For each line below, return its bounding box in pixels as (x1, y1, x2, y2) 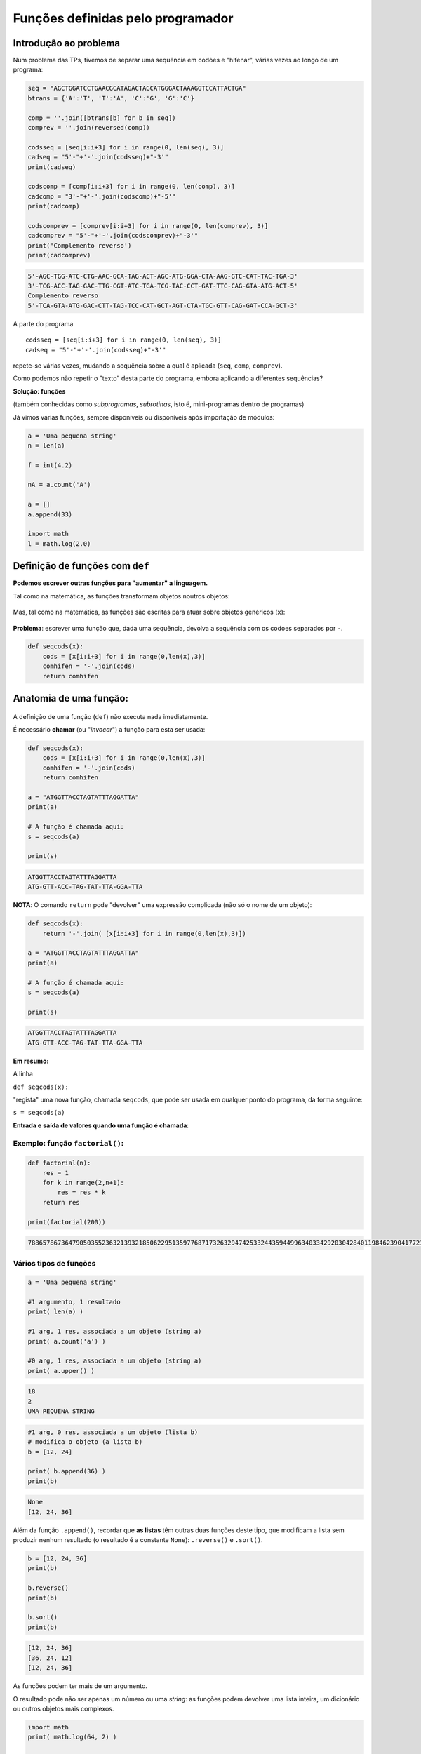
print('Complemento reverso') (27, 241, 132, 249)
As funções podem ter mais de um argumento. (13, 1682, 147, 1690)
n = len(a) (27, 441, 65, 449)
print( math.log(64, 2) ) (27, 1733, 117, 1741)
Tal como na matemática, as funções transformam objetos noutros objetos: (13, 591, 230, 600)
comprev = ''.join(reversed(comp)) (27, 123, 150, 131)
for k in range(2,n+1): (42, 1179, 124, 1187)
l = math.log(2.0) (27, 540, 91, 547)
